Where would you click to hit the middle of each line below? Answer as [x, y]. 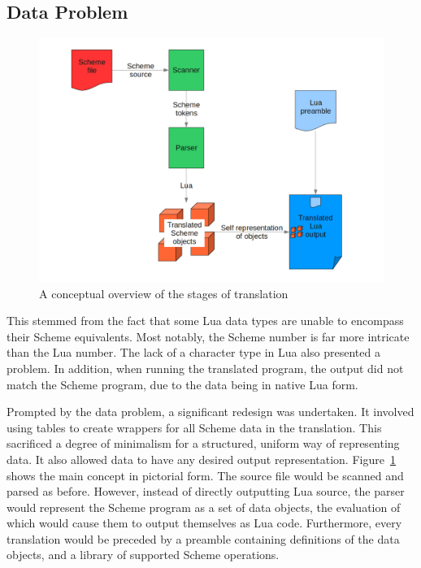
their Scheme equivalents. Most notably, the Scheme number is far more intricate [208, 336]
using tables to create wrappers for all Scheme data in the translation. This [194, 427]
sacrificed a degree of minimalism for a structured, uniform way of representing [203, 443]
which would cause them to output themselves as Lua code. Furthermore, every [204, 523]
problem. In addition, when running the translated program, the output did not [205, 368]
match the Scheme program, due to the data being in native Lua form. [182, 384]
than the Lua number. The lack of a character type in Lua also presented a [193, 352]
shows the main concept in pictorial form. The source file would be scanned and [205, 475]
